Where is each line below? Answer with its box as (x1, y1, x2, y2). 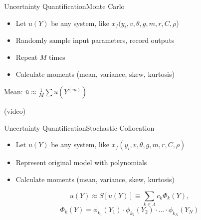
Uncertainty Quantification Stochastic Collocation (4, 122, 155, 133)
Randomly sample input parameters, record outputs (15, 35, 175, 45)
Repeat (15, 51, 38, 62)
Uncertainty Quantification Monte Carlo (4, 1, 125, 11)
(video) (4, 106, 26, 116)
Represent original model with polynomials (15, 157, 147, 168)
